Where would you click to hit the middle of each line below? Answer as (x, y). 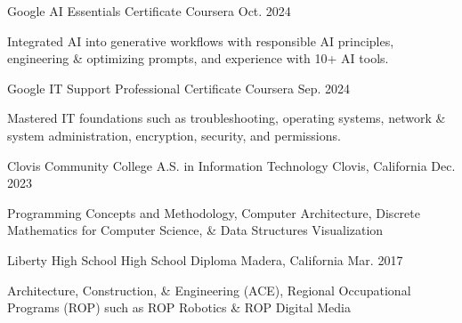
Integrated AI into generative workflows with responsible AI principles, (201, 40)
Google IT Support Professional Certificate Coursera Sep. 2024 (179, 88)
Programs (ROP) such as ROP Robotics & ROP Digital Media (179, 307)
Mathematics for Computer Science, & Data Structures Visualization (195, 230)
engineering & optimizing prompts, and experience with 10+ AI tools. (198, 58)
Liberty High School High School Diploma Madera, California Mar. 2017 (205, 259)
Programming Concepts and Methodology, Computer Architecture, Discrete (214, 212)
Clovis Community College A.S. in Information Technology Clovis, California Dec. (231, 165)
